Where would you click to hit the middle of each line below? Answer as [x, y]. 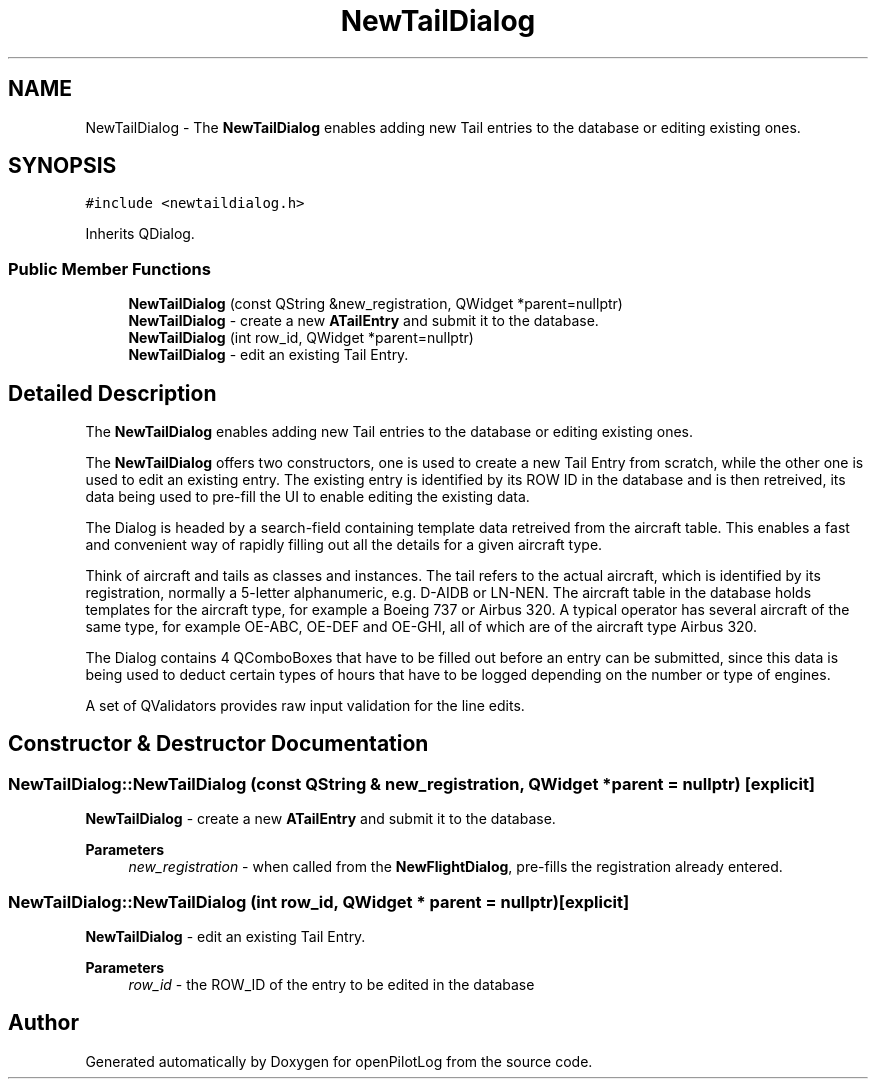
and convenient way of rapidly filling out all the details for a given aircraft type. [344, 545]
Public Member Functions [109, 268]
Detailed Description [112, 393]
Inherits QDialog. [140, 234]
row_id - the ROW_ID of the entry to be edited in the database [331, 984]
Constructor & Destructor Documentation [218, 744]
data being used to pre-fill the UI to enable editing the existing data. [307, 497]
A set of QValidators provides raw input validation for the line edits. [305, 706]
